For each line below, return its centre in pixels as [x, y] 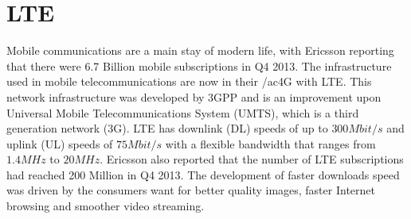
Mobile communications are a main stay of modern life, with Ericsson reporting [200, 50]
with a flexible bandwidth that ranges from [270, 143]
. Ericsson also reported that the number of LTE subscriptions [252, 159]
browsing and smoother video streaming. [106, 206]
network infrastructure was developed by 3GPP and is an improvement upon [194, 96]
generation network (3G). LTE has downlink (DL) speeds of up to [167, 128]
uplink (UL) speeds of [60, 143]
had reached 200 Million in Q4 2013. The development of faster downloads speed [203, 174]
